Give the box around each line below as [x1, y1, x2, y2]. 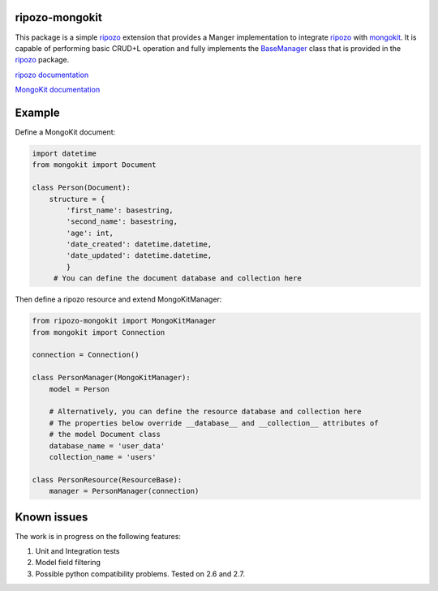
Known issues [15, 510, 88, 524]
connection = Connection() [32, 350, 140, 360]
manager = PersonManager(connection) [49, 486, 200, 496]
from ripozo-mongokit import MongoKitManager [32, 316, 217, 326]
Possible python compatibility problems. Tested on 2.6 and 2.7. [35, 568, 245, 579]
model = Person [49, 384, 109, 393]
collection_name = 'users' [49, 452, 157, 461]
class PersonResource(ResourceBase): [32, 475, 182, 484]
